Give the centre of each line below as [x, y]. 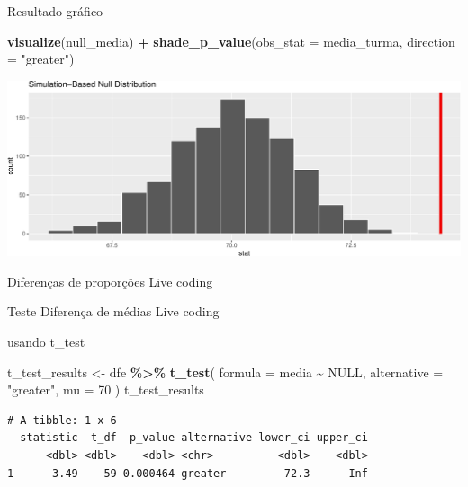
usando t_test [46, 341]
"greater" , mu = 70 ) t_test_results [106, 390]
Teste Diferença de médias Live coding [113, 311]
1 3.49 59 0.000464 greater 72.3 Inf [188, 473]
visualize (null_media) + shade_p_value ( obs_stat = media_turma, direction [231, 41]
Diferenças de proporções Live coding [110, 281]
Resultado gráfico [55, 11]
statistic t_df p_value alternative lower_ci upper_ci [194, 438]
